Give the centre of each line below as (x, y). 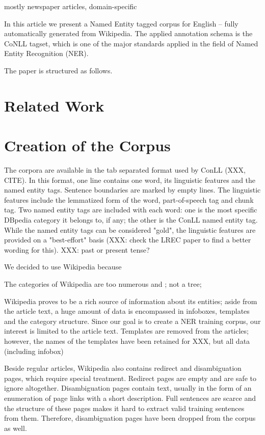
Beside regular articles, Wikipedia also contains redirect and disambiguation (123, 368)
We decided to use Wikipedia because (63, 267)
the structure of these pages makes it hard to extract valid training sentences (124, 408)
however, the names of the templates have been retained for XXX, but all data (127, 341)
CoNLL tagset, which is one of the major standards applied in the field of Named (131, 43)
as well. (16, 428)
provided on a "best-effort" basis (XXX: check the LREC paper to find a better (128, 240)
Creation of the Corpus (87, 145)
